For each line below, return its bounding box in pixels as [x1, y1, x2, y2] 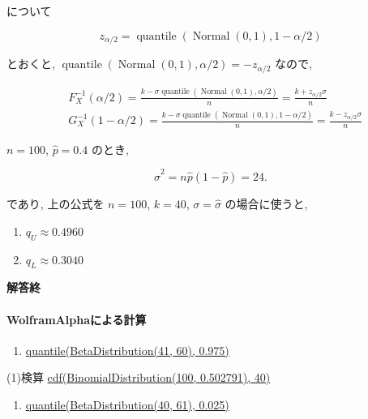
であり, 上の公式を [6, 195, 105, 212]
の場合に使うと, [225, 195, 308, 212]
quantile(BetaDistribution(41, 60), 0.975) [25, 341, 229, 358]
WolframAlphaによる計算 [6, 310, 147, 327]
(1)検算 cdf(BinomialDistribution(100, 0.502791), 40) [6, 369, 271, 386]
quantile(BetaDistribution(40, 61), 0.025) [25, 395, 229, 413]
